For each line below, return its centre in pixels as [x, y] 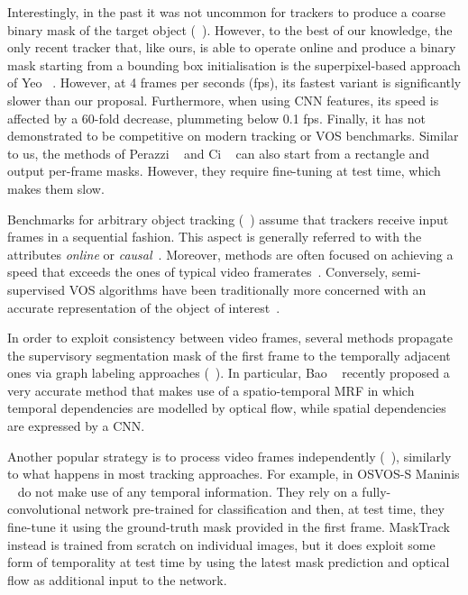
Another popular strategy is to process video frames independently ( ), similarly [229, 456]
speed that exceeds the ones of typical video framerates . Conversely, [198, 272]
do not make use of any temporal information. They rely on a [188, 491]
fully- [376, 491]
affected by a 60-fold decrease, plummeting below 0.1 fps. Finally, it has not [217, 118]
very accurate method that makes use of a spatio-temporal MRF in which [211, 390]
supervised [36, 289]
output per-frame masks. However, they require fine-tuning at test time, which [224, 171]
